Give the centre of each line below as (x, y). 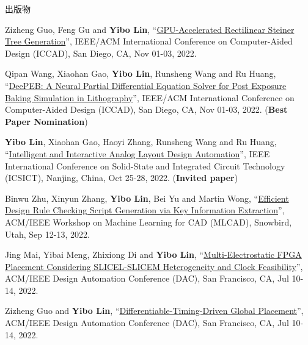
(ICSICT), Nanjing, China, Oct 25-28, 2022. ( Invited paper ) (122, 178)
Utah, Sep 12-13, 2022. (47, 234)
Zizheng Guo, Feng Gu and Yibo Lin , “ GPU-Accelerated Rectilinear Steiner (150, 29)
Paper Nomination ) (46, 121)
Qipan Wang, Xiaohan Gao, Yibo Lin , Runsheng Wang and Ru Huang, (141, 73)
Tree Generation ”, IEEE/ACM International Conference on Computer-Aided (149, 41)
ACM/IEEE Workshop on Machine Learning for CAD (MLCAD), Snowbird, (148, 222)
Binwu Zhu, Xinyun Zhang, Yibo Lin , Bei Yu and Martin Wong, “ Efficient (147, 198)
